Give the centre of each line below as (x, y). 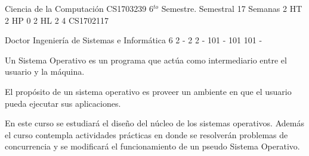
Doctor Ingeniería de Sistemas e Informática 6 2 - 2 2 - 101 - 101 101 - (134, 40)
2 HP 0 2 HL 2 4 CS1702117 (57, 20)
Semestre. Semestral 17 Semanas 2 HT (232, 8)
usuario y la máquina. (45, 71)
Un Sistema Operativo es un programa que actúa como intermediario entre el (146, 60)
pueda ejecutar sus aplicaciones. (63, 103)
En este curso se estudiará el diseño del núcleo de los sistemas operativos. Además (154, 123)
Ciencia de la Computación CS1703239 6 (79, 8)
